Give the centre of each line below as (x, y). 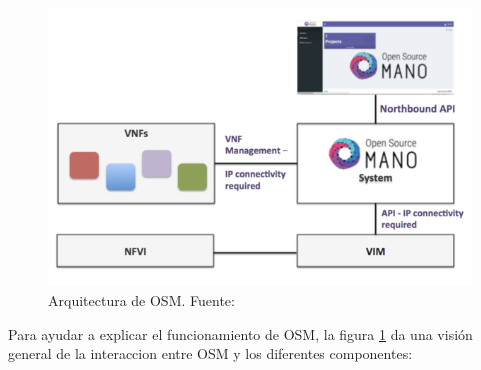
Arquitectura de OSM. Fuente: (141, 300)
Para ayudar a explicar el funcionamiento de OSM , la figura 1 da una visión (240, 333)
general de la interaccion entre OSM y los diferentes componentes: (210, 353)
